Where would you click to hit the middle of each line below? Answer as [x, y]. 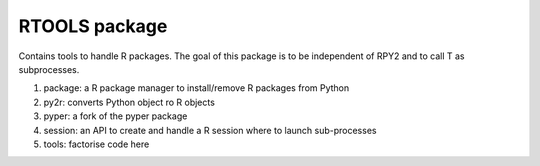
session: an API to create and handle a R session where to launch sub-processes [210, 130]
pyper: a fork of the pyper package [115, 116]
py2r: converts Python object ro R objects [129, 102]
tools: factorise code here [96, 144]
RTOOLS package [93, 26]
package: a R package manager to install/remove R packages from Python [196, 88]
